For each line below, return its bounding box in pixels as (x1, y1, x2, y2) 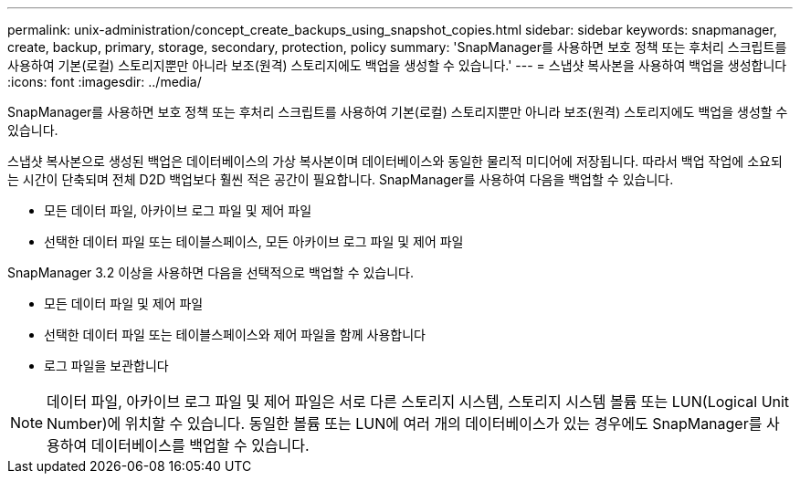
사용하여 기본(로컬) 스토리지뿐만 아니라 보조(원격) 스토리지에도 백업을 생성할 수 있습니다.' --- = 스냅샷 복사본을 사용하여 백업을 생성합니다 (7, 58, 787, 73)
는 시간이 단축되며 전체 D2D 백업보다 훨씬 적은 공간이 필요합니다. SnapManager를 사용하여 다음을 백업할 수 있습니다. (7, 172, 674, 187)
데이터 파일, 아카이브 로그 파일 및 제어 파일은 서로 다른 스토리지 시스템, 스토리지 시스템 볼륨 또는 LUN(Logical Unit (47, 392, 790, 411)
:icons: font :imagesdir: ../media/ (7, 74, 202, 89)
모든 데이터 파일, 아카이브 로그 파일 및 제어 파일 (44, 203, 312, 218)
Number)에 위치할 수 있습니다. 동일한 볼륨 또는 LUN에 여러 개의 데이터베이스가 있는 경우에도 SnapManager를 (47, 414, 763, 433)
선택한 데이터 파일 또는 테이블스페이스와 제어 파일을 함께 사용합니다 (44, 327, 426, 342)
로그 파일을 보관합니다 (44, 358, 169, 373)
